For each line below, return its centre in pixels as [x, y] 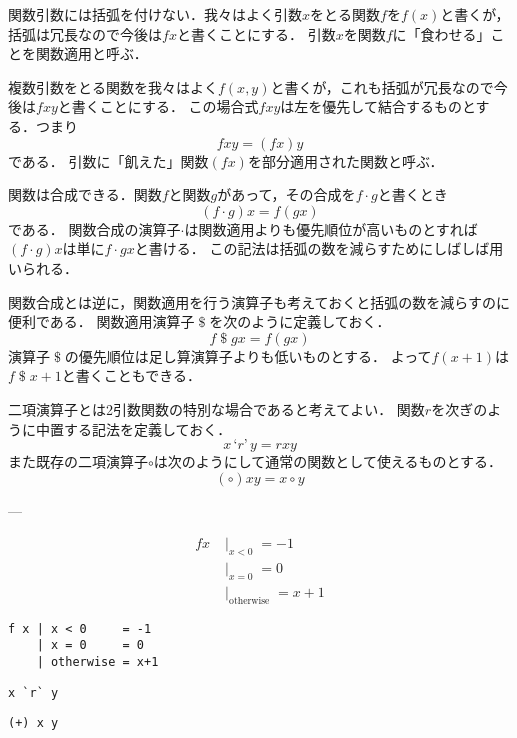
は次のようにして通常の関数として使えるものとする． [328, 461]
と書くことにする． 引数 [256, 33]
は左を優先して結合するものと [378, 106]
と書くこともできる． [131, 375]
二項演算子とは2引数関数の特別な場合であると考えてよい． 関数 [216, 408]
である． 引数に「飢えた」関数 [108, 160]
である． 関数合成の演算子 [94, 228]
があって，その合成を [286, 194]
